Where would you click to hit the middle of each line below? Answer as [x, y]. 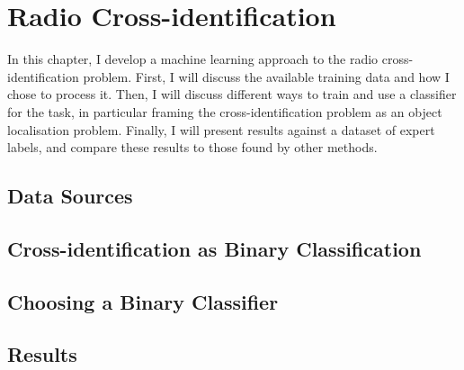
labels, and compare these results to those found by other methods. [192, 147]
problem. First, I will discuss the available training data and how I [266, 76]
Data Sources [70, 196]
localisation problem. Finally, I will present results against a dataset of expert [221, 129]
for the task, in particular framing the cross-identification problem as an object [225, 111]
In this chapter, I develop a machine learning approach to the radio [193, 59]
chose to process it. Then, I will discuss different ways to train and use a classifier [232, 94]
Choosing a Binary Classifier [143, 301]
